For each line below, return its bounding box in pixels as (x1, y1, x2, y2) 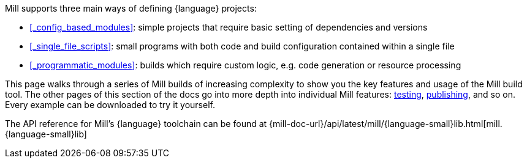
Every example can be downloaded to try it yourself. (5, 100, 215, 110)
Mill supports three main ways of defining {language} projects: (5, 3, 257, 13)
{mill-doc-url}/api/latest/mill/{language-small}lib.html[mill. (269, 118, 502, 129)
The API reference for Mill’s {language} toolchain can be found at (5, 118, 267, 129)
